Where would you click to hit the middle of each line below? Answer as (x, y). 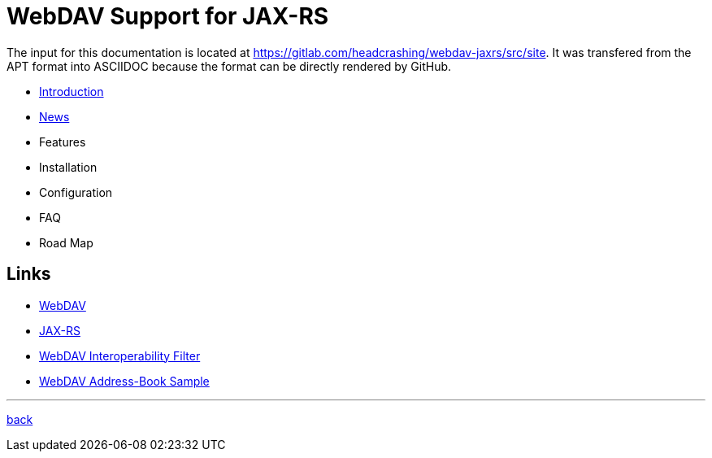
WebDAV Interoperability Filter (120, 355)
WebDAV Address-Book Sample (124, 381)
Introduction (72, 91)
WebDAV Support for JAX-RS (168, 16)
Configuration (76, 192)
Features (63, 142)
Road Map (66, 242)
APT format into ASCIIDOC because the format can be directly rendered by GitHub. (229, 66)
